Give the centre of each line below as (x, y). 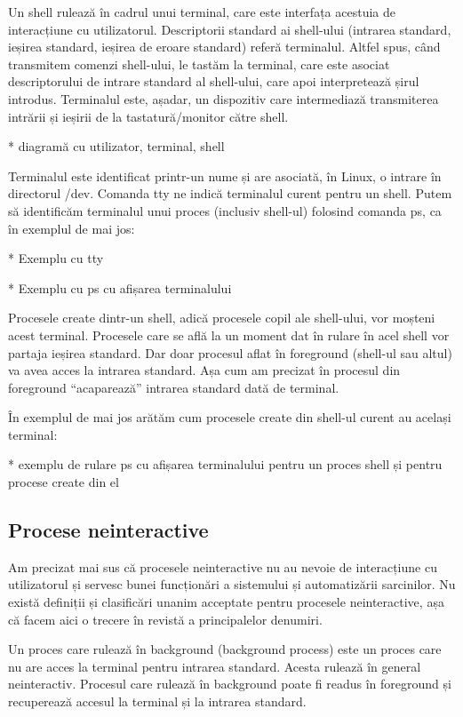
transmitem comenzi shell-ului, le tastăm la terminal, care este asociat (199, 64)
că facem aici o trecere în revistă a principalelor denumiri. (165, 619)
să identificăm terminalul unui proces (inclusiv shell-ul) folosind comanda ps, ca (225, 210)
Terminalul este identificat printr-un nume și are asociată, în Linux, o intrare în (225, 175)
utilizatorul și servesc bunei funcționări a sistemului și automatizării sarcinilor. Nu (232, 584)
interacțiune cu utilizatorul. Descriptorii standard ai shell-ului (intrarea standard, (230, 29)
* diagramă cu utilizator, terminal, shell (116, 146)
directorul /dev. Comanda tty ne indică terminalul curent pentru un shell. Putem (230, 193)
